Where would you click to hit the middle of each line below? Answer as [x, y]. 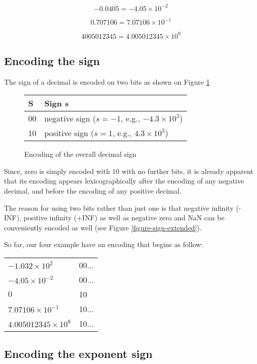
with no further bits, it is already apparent [187, 171]
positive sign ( [69, 133]
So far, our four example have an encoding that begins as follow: [104, 244]
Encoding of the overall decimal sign [80, 154]
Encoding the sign [52, 60]
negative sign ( [70, 118]
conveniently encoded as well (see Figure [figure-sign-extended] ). [103, 227]
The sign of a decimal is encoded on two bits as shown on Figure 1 [107, 81]
